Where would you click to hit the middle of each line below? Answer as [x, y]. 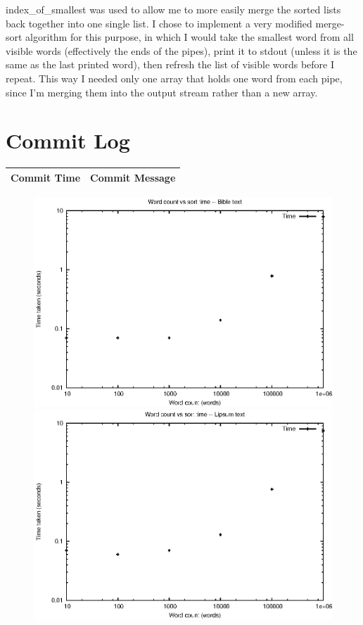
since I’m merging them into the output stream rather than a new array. [162, 92]
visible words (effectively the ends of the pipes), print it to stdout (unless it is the [181, 50]
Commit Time [46, 177]
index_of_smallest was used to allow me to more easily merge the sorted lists [173, 9]
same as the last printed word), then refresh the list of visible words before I [170, 64]
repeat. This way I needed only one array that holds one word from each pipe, [174, 78]
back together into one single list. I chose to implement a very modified [159, 23]
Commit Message [133, 177]
